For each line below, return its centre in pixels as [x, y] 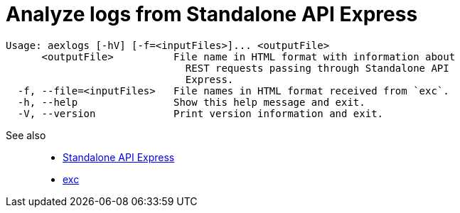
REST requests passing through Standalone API [317, 68]
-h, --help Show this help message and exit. [191, 102]
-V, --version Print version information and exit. [200, 113]
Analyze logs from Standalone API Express [212, 14]
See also [26, 135]
